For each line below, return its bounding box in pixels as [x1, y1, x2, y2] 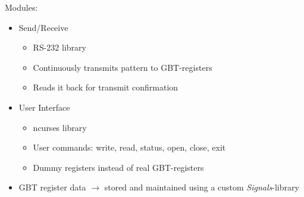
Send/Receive [18, 21, 68, 33]
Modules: [5, 1, 38, 13]
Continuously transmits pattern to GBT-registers [33, 61, 212, 73]
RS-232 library [33, 41, 86, 54]
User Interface [18, 101, 70, 113]
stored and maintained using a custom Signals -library [104, 181, 299, 193]
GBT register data [18, 181, 86, 193]
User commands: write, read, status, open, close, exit [33, 141, 226, 154]
